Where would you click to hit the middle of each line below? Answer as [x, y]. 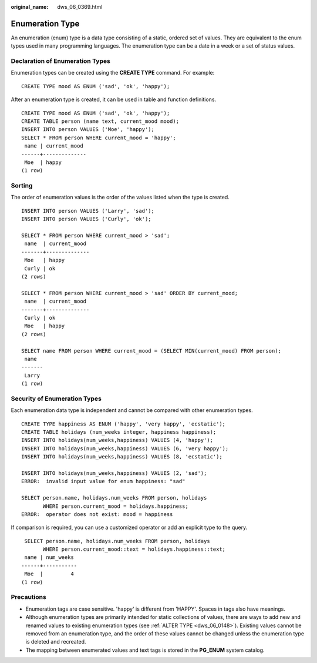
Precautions [28, 597]
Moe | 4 [49, 574]
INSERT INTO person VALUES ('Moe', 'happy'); [88, 130]
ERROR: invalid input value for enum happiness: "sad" [103, 481]
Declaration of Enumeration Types [61, 61]
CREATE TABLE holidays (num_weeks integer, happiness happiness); [119, 432]
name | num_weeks [49, 557]
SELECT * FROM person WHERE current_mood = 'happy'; [99, 138]
